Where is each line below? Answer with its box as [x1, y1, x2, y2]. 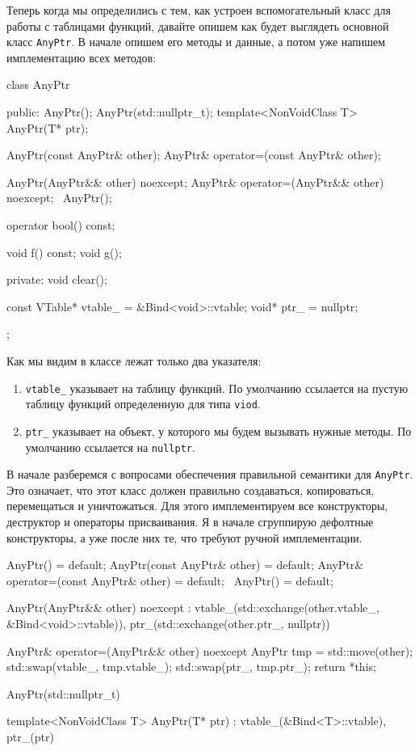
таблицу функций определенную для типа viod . [25, 395, 261, 412]
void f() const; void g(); [6, 243, 122, 260]
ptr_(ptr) [6, 728, 54, 745]
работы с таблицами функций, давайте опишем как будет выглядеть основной [6, 17, 389, 34]
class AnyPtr [6, 76, 70, 93]
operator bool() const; [6, 217, 115, 233]
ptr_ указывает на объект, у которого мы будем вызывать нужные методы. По [25, 422, 412, 439]
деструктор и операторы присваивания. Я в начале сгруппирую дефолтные [6, 513, 374, 530]
